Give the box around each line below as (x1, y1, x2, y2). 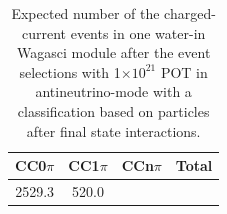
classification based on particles (17, 100, 210, 121)
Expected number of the (11, 3, 160, 23)
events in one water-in (70, 22, 206, 43)
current (21, 22, 66, 43)
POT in (160, 61, 208, 82)
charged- (164, 3, 216, 23)
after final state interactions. (26, 120, 201, 141)
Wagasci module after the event (16, 42, 211, 63)
